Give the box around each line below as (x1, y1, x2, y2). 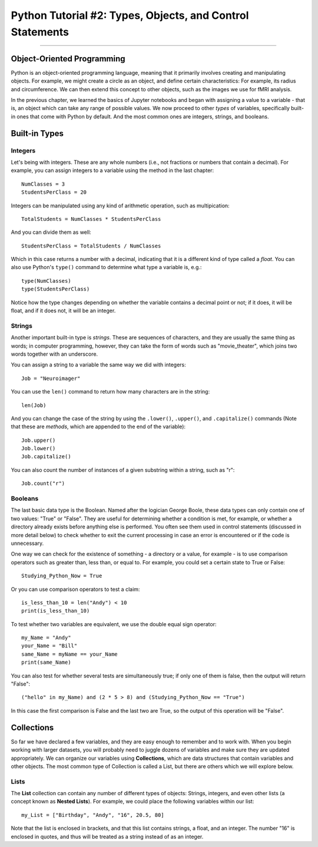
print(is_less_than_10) (21, 607, 90, 614)
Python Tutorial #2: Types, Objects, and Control (11, 9, 249, 22)
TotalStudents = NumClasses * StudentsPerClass (21, 216, 161, 222)
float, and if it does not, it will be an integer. (11, 307, 116, 315)
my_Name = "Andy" (21, 634, 71, 641)
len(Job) (21, 402, 47, 409)
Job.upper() (21, 436, 56, 444)
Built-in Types (11, 128, 64, 138)
